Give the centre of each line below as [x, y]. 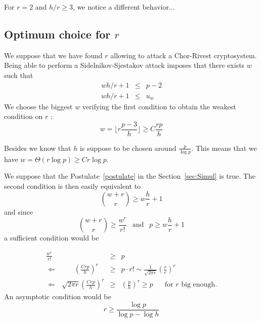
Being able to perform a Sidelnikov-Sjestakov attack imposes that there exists [124, 65]
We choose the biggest [38, 106]
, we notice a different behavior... [124, 7]
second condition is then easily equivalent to [73, 186]
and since [18, 211]
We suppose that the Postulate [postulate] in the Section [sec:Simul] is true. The [130, 176]
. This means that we [224, 148]
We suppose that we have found [53, 55]
